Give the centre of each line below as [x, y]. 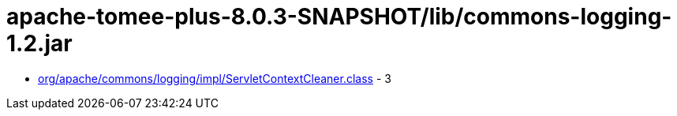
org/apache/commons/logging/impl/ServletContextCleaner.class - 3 [215, 78]
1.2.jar [39, 43]
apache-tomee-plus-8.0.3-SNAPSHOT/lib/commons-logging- [339, 17]
